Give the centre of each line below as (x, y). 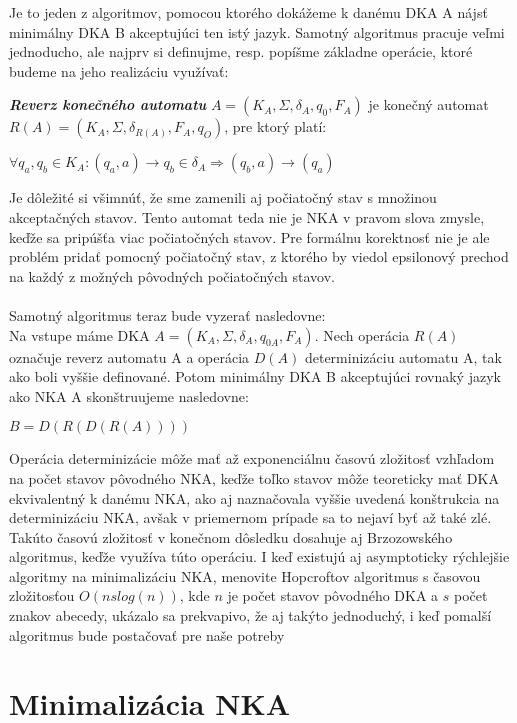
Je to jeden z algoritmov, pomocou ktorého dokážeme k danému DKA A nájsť (248, 12)
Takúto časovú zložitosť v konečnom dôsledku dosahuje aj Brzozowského (231, 536)
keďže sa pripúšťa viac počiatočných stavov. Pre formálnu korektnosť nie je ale (249, 236)
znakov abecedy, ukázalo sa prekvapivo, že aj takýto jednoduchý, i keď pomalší (250, 615)
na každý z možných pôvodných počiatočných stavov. (172, 275)
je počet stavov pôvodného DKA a (333, 595)
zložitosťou (42, 595)
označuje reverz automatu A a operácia (129, 356)
